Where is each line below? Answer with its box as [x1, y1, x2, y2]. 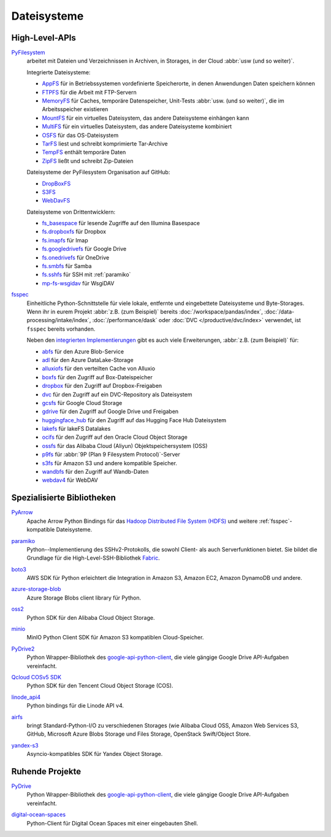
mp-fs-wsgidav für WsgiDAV [42, 279, 115, 287]
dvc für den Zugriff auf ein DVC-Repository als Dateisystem [42, 390, 192, 398]
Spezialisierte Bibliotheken [11, 493, 116, 503]
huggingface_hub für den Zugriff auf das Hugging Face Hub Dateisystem [42, 416, 227, 423]
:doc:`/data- [264, 308, 294, 315]
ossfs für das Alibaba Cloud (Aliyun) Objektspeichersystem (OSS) [42, 442, 208, 449]
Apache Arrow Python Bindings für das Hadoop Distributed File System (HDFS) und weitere [26, 517, 258, 525]
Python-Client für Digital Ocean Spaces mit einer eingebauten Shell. [26, 819, 199, 827]
